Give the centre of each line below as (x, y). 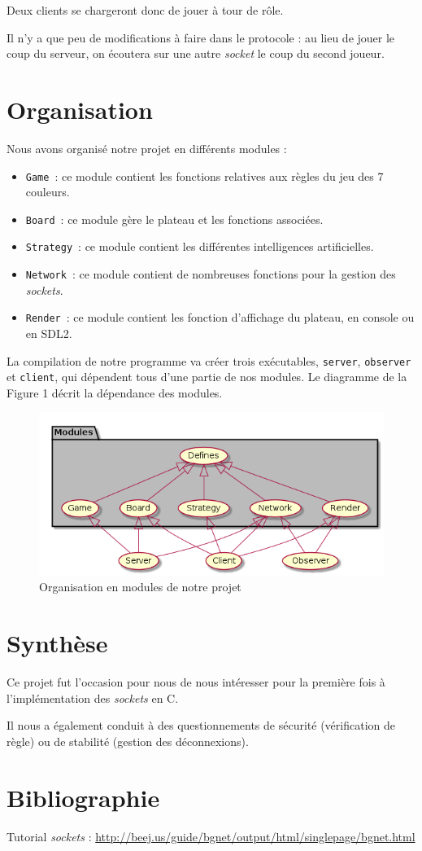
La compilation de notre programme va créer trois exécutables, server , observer (209, 360)
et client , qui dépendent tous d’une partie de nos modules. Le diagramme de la (207, 377)
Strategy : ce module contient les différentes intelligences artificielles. (200, 246)
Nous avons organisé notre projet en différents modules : (147, 148)
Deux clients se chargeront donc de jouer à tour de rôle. (145, 10)
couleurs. (48, 192)
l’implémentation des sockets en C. (93, 697)
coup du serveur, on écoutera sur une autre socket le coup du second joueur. (196, 53)
